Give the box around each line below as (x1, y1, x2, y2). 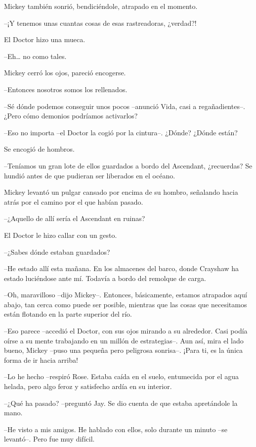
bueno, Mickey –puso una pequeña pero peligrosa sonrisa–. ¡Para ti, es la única (4, 345, 243, 355)
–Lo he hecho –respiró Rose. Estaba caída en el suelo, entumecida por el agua (4, 371, 239, 382)
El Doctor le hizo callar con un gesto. (4, 229, 117, 240)
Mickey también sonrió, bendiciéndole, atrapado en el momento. (4, 1, 198, 11)
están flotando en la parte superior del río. (4, 309, 132, 319)
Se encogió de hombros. (4, 144, 75, 154)
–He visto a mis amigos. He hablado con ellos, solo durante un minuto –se (4, 424, 227, 434)
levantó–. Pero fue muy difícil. (4, 434, 95, 444)
